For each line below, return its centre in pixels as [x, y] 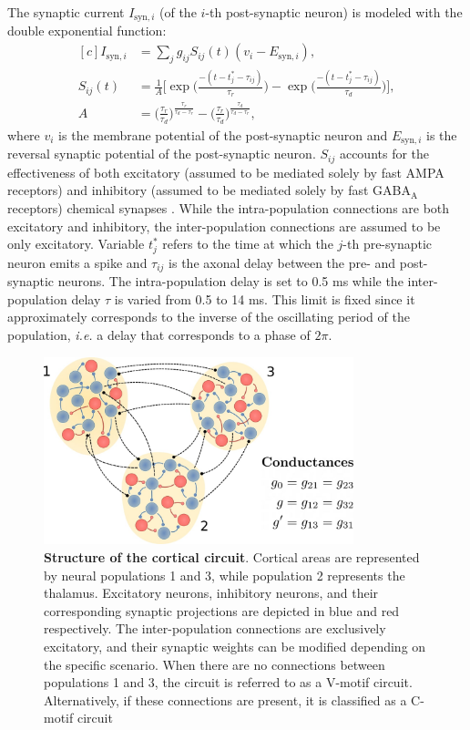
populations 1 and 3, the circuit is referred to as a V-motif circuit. [228, 682]
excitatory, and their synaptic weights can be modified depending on [235, 647]
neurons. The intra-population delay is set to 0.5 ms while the [230, 281]
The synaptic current [66, 12]
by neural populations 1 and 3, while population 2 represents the [225, 575]
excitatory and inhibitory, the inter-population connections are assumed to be [224, 226]
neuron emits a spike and [77, 262]
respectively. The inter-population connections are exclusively [215, 628]
